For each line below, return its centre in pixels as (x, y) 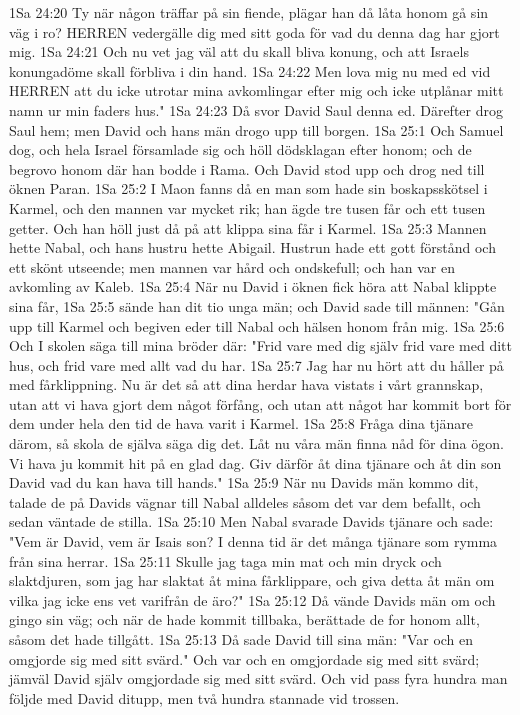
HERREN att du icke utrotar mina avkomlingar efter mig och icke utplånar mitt (256, 90)
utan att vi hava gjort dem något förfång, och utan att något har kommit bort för (260, 403)
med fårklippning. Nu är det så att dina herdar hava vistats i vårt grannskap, (246, 384)
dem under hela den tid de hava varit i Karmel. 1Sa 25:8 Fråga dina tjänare (241, 423)
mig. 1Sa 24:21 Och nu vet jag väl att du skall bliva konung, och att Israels (239, 51)
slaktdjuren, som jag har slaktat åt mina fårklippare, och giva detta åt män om (252, 580)
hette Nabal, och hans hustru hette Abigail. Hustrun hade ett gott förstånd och (252, 247)
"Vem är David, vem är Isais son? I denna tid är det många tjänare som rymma (253, 541)
